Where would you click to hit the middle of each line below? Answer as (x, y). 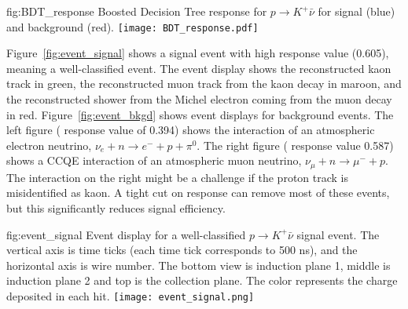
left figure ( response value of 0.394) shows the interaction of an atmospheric (191, 130)
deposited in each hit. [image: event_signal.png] (130, 296)
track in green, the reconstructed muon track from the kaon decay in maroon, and (204, 84)
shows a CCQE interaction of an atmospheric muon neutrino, (154, 160)
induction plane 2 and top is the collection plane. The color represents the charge (202, 280)
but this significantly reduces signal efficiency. (116, 208)
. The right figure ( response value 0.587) (295, 145)
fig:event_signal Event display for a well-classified (126, 234)
